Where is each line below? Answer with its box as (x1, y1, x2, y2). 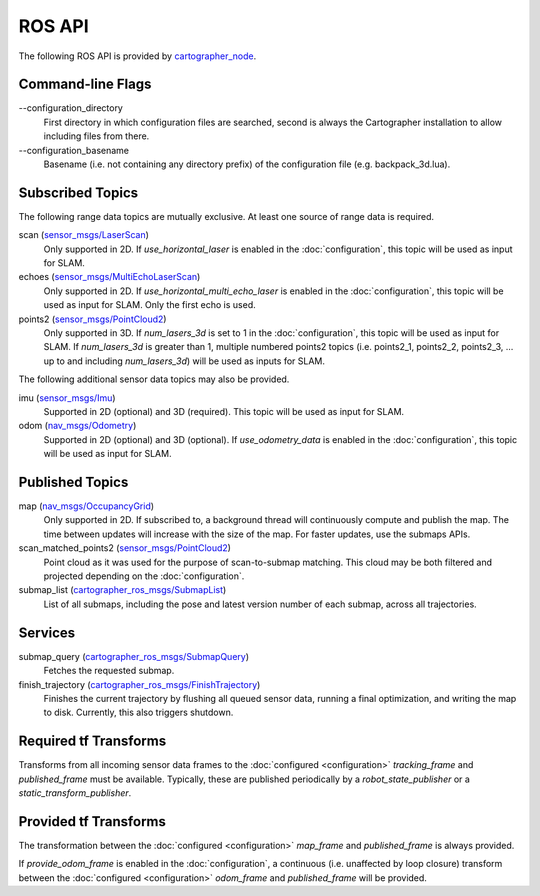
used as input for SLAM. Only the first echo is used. (43, 299, 256, 311)
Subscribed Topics (18, 184, 139, 201)
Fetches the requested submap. (43, 665, 175, 677)
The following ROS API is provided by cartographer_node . (18, 50, 257, 62)
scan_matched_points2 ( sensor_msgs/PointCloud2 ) (18, 542, 232, 554)
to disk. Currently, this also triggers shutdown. (43, 706, 234, 719)
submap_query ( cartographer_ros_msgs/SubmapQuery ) (18, 650, 250, 662)
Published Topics (18, 473, 129, 490)
